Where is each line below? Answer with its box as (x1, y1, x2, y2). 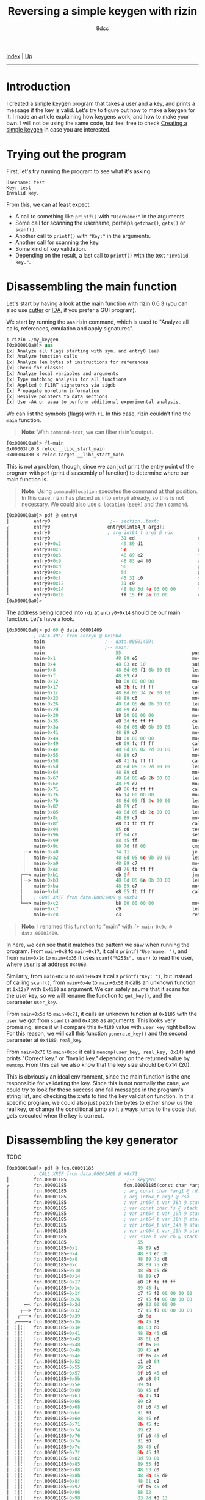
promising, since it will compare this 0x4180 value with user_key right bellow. (6, 1023, 197, 1030)
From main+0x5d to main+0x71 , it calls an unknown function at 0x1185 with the (6, 1010, 197, 1017)
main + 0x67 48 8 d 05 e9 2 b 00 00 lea (33, 775, 201, 781)
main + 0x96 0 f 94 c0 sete (33, 832, 203, 838)
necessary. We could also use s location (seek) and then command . (21, 500, 189, 508)
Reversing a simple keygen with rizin (7, 4, 198, 18)
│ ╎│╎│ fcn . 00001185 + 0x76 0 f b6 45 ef (6, 1433, 168, 1439)
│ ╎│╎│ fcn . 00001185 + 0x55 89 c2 (6, 1364, 151, 1371)
